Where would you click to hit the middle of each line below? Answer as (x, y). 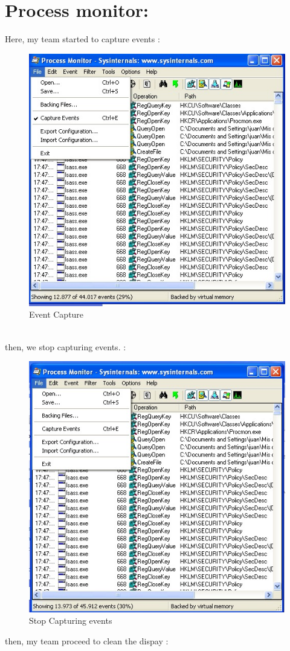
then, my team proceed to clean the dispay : (87, 640)
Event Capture (56, 314)
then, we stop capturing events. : (66, 346)
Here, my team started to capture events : (82, 39)
